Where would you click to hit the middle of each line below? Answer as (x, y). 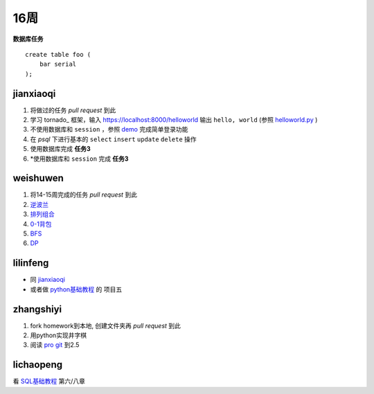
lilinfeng (31, 263)
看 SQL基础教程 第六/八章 (49, 382)
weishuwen (38, 178)
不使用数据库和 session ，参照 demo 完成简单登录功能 (109, 129)
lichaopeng (37, 365)
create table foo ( (58, 54)
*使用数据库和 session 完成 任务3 (79, 159)
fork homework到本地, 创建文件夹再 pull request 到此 (106, 325)
